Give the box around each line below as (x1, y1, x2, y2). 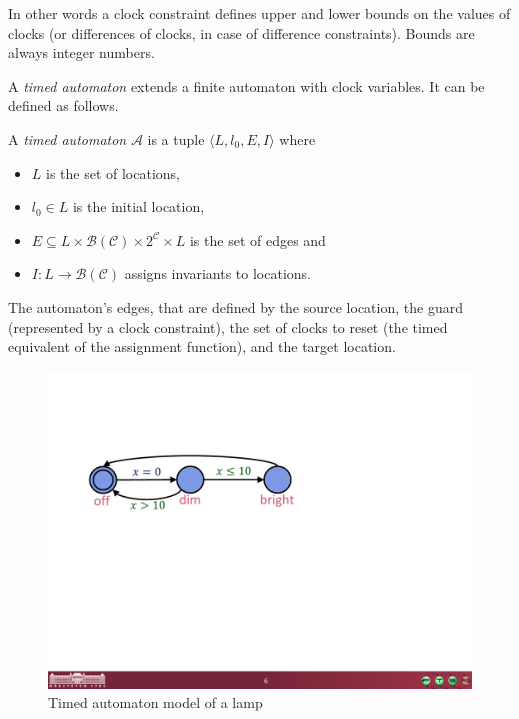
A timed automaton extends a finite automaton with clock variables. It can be (8, 75, 485, 96)
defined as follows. (8, 95, 119, 116)
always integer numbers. (8, 42, 155, 63)
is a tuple (147, 128, 205, 149)
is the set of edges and (189, 229, 326, 250)
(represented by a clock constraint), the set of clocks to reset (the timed (8, 316, 448, 337)
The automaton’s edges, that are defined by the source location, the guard (8, 296, 463, 317)
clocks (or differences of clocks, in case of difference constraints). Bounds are (8, 22, 475, 43)
